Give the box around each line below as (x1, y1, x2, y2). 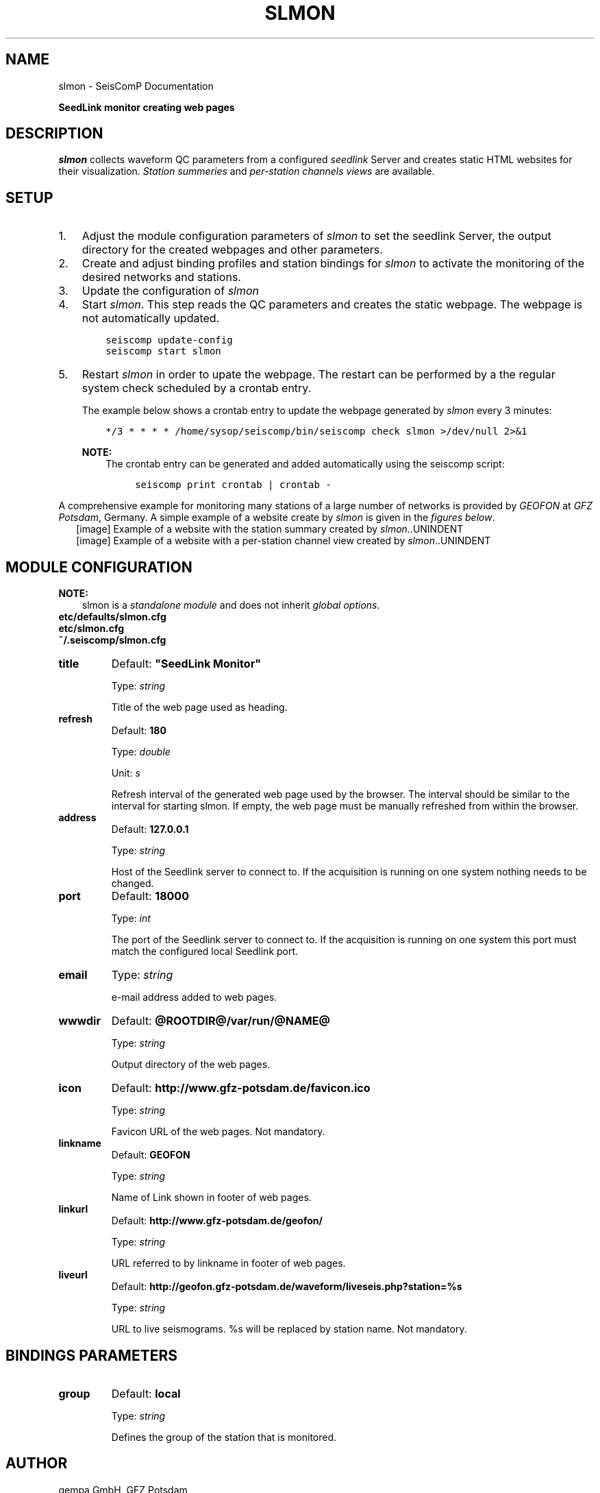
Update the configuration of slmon (82, 284, 260, 298)
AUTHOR (5, 1455, 68, 1472)
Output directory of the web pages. (111, 1058, 271, 1071)
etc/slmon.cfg (58, 622, 125, 635)
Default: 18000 (111, 889, 189, 903)
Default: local (111, 1386, 181, 1400)
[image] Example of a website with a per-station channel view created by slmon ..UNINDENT (76, 535, 491, 547)
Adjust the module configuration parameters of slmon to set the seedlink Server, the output (82, 229, 551, 243)
